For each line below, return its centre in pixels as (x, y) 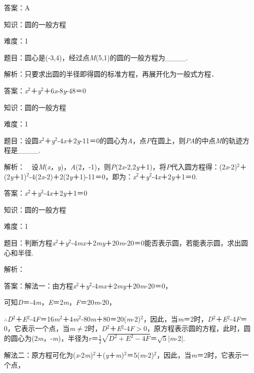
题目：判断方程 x (30, 242)
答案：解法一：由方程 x (40, 285)
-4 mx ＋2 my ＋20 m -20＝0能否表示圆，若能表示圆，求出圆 (160, 242)
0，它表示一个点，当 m (40, 328)
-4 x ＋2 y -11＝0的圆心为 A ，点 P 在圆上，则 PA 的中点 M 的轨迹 (150, 140)
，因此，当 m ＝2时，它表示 (199, 355)
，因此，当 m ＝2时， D (178, 318)
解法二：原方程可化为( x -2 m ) (49, 355)
